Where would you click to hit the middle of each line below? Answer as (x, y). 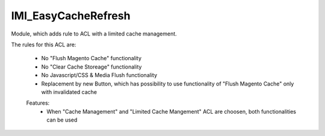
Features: (38, 103)
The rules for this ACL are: (44, 45)
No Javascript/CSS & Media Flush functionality (99, 75)
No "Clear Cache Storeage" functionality (91, 67)
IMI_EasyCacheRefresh (71, 16)
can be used (62, 120)
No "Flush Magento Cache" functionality (91, 58)
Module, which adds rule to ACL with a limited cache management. (94, 34)
